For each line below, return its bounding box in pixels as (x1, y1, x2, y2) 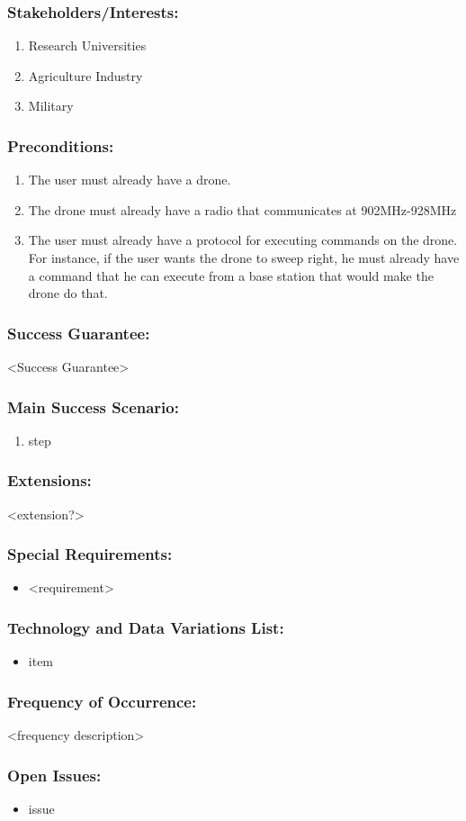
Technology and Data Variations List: (7, 616, 284, 638)
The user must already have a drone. (28, 170, 231, 189)
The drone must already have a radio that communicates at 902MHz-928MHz (28, 200, 457, 219)
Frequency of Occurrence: (7, 690, 197, 712)
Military (28, 96, 74, 115)
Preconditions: (7, 134, 114, 157)
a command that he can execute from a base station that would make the (28, 266, 434, 284)
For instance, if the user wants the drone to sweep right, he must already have (28, 248, 460, 266)
